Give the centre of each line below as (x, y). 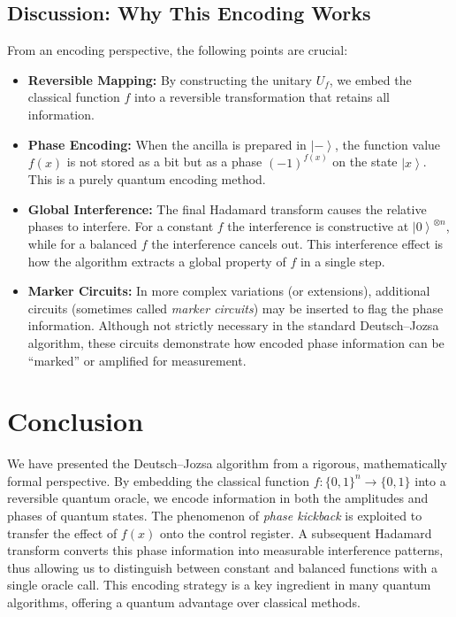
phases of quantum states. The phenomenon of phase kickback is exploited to (215, 516)
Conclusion (76, 421)
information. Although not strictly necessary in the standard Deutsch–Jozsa (233, 325)
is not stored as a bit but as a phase (164, 162)
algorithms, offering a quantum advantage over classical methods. (184, 602)
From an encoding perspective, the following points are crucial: (178, 50)
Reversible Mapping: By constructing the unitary (170, 79)
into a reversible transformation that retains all (262, 97)
